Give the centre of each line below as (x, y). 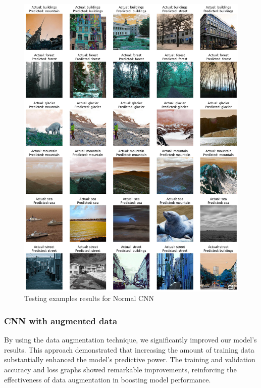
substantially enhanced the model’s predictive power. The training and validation (130, 359)
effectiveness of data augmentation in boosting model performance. (108, 379)
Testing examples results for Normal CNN (89, 298)
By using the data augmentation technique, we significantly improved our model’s (130, 340)
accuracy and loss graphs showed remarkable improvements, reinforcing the (120, 369)
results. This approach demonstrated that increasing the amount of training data (129, 349)
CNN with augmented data (61, 320)
